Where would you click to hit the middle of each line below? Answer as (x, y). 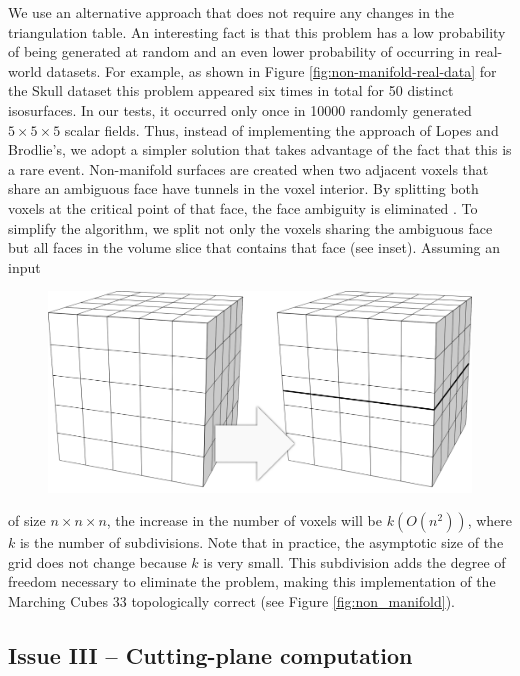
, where (490, 520)
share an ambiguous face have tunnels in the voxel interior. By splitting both (243, 188)
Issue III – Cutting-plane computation (210, 655)
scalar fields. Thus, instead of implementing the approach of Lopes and (281, 129)
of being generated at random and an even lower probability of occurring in (239, 51)
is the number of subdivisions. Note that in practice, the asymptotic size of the (261, 542)
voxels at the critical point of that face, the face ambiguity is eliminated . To (243, 207)
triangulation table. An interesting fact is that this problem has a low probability (257, 31)
